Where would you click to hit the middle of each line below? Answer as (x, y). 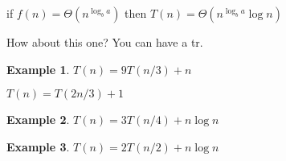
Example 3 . (38, 146)
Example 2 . (38, 120)
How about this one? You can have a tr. (105, 42)
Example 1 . (38, 69)
